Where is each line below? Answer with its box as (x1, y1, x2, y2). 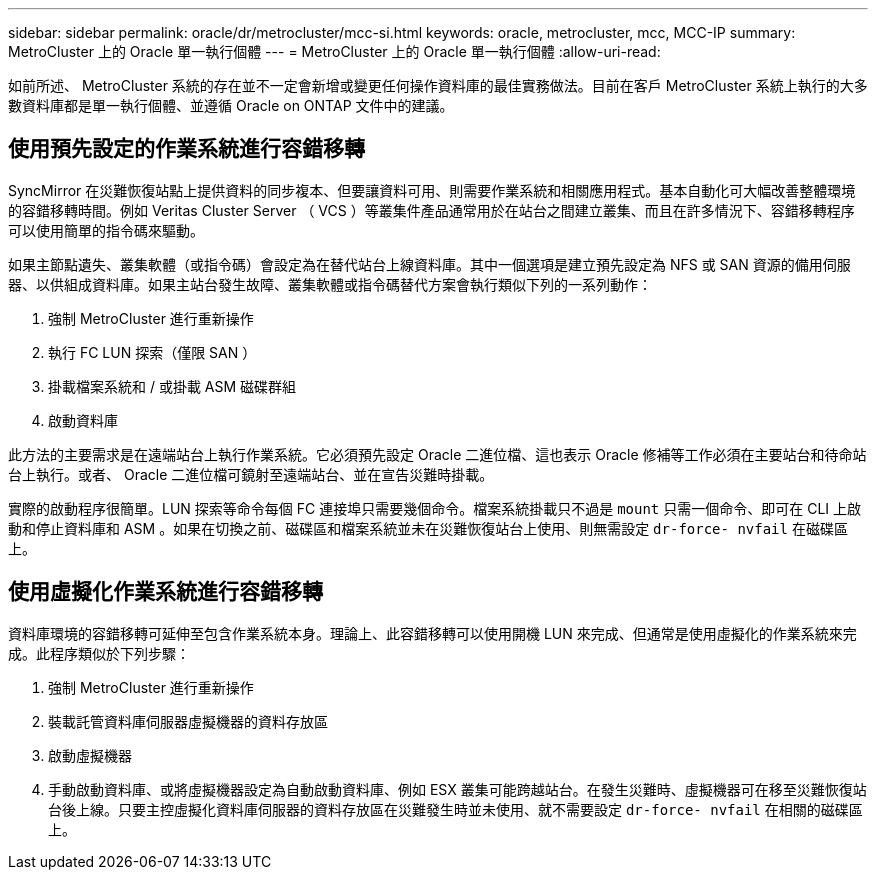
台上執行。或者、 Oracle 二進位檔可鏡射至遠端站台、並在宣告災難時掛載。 (8, 465, 494, 483)
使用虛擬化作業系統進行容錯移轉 (8, 579, 323, 605)
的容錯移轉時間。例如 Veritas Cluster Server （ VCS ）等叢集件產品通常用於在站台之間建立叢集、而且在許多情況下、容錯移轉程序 (8, 201, 855, 219)
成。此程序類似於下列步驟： (8, 644, 190, 662)
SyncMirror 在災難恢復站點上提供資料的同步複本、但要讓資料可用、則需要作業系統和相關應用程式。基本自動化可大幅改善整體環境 (8, 181, 856, 199)
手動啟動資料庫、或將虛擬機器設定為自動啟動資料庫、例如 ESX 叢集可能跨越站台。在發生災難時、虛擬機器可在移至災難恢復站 (48, 780, 867, 798)
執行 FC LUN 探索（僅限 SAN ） (48, 343, 257, 361)
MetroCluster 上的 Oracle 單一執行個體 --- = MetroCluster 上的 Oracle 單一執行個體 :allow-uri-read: (8, 43, 661, 60)
